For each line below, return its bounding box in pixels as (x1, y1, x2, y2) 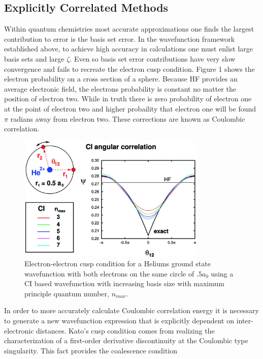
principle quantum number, (24, 288, 109, 298)
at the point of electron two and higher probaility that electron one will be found (4, 103, 256, 114)
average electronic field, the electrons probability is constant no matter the (4, 83, 236, 94)
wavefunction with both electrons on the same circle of (24, 268, 194, 279)
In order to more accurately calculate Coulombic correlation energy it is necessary (4, 305, 259, 316)
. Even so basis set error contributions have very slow (70, 53, 236, 64)
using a (211, 268, 234, 279)
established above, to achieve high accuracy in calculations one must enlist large (4, 43, 253, 54)
